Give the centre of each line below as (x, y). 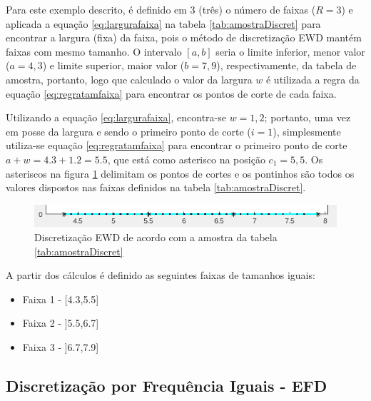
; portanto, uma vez (308, 117)
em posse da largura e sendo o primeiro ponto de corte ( (128, 131)
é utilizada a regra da (312, 79)
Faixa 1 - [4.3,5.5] (61, 299)
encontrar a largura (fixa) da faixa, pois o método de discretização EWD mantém (184, 37)
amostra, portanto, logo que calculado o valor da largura (129, 79)
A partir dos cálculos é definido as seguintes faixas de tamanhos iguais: (161, 275)
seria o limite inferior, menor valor (290, 51)
